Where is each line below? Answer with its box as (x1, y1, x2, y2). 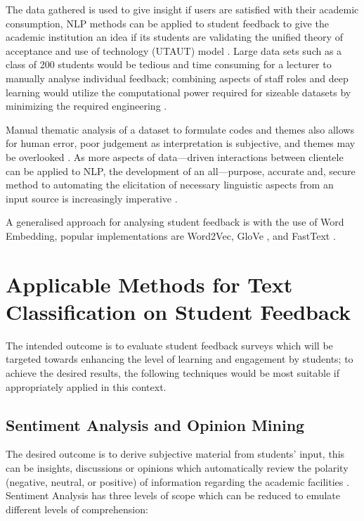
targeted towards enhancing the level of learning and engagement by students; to (6, 352, 353, 366)
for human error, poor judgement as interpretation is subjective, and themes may (6, 136, 356, 150)
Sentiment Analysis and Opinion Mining (6, 413, 305, 435)
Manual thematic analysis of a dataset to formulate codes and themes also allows (6, 122, 354, 136)
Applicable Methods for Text (6, 269, 293, 298)
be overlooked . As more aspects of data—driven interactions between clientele (6, 149, 344, 164)
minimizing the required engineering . (6, 98, 167, 113)
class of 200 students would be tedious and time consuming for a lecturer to (6, 57, 332, 72)
